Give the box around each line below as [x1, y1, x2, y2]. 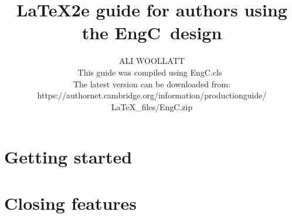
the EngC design [82, 21, 222, 45]
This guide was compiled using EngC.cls [77, 66, 222, 78]
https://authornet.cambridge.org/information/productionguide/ [37, 89, 267, 101]
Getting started [4, 145, 133, 169]
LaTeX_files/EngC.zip [111, 100, 193, 113]
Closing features [4, 190, 137, 214]
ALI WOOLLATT [119, 54, 185, 67]
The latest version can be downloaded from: [73, 77, 231, 90]
